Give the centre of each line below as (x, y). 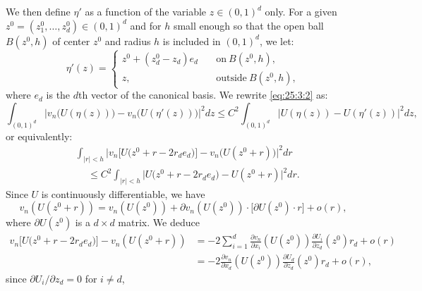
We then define (38, 11)
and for (146, 25)
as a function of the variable (146, 11)
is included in (192, 41)
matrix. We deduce (159, 222)
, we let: (277, 41)
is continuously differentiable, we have (123, 193)
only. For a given (301, 11)
